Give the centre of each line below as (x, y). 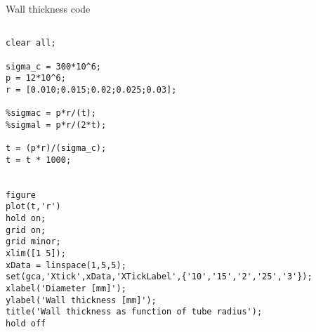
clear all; (31, 43)
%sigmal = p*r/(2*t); (56, 125)
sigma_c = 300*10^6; (54, 66)
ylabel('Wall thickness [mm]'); (81, 300)
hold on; (26, 219)
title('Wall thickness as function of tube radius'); (134, 312)
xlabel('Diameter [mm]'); (66, 289)
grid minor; (33, 242)
